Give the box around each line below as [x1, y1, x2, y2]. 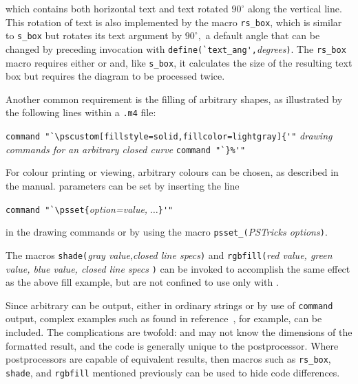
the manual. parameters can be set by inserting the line [6, 178, 240, 192]
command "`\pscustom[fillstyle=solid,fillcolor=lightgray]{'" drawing [6, 128, 333, 143]
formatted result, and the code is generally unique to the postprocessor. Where [6, 338, 339, 352]
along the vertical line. [247, 1, 342, 15]
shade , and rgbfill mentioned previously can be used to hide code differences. [6, 365, 340, 379]
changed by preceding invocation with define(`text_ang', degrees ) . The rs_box [6, 41, 346, 56]
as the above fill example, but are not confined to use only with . [6, 275, 279, 289]
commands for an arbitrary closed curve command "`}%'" [6, 142, 246, 156]
